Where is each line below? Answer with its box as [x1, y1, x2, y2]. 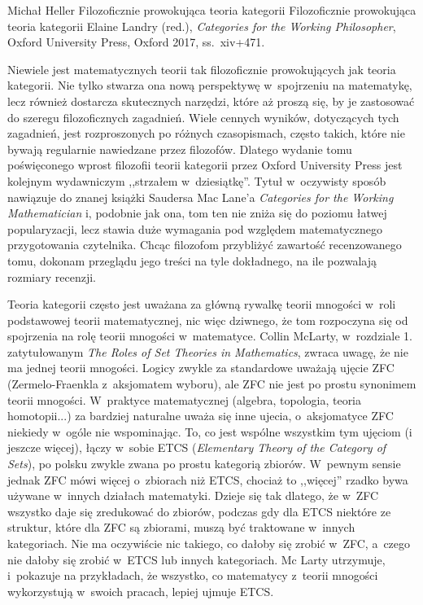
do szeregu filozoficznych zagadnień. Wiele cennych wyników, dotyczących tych [7, 108, 399, 125]
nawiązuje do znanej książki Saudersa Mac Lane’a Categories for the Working [7, 188, 394, 205]
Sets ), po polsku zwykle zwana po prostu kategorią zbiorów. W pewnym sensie [7, 455, 401, 472]
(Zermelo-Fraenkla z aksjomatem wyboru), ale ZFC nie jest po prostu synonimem [7, 375, 416, 392]
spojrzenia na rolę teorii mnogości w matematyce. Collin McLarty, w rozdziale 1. [7, 327, 412, 344]
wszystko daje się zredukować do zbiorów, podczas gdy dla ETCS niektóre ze [7, 502, 391, 520]
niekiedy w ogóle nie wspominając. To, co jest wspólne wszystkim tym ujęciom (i [7, 423, 412, 440]
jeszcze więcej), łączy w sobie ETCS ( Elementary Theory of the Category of [7, 439, 386, 456]
